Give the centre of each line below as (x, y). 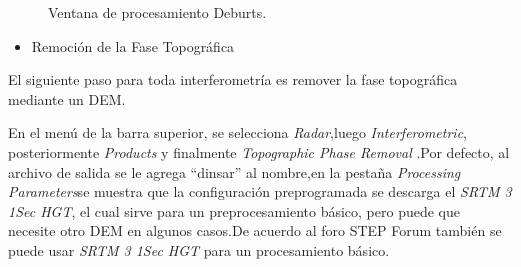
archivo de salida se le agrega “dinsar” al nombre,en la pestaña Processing (234, 171)
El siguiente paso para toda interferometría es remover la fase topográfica (233, 79)
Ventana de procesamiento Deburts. (157, 12)
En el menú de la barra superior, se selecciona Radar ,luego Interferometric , (238, 132)
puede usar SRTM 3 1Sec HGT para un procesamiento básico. (199, 249)
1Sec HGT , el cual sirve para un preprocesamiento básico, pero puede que (234, 210)
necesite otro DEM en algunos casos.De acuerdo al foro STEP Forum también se (255, 230)
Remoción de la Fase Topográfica (133, 45)
